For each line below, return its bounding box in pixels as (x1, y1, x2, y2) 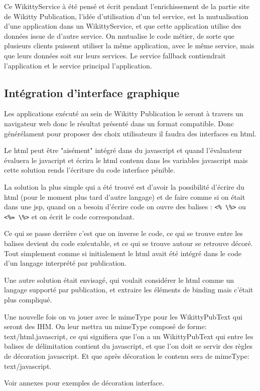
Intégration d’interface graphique (4, 85, 180, 100)
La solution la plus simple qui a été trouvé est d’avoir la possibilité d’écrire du (4, 181, 244, 192)
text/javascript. (4, 360, 52, 371)
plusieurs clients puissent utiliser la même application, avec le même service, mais (4, 40, 254, 51)
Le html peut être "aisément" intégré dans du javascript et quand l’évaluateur (4, 145, 242, 155)
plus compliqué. (4, 294, 52, 304)
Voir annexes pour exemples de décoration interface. (4, 377, 164, 388)
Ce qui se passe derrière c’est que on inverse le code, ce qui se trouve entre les (4, 228, 243, 239)
